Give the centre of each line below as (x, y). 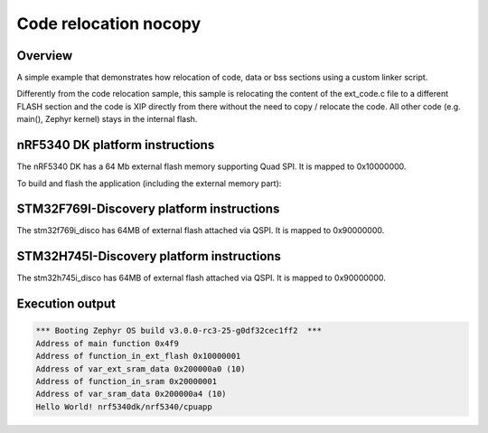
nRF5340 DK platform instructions (116, 145)
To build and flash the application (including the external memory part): (149, 183)
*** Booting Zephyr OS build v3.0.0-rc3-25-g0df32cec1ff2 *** (179, 331)
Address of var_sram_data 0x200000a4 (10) (131, 394)
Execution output (66, 304)
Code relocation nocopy (109, 24)
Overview (45, 56)
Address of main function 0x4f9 (108, 343)
